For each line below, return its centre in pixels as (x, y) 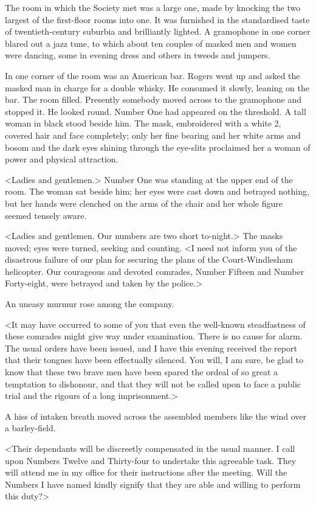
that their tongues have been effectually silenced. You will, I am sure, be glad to (154, 360)
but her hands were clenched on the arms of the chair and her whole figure (144, 203)
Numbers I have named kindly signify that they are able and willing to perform (153, 484)
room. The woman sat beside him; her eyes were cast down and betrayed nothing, (157, 191)
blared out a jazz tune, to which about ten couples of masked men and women (151, 43)
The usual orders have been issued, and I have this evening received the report (151, 348)
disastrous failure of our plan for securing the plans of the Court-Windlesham (149, 259)
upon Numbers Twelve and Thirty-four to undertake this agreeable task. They (151, 460)
